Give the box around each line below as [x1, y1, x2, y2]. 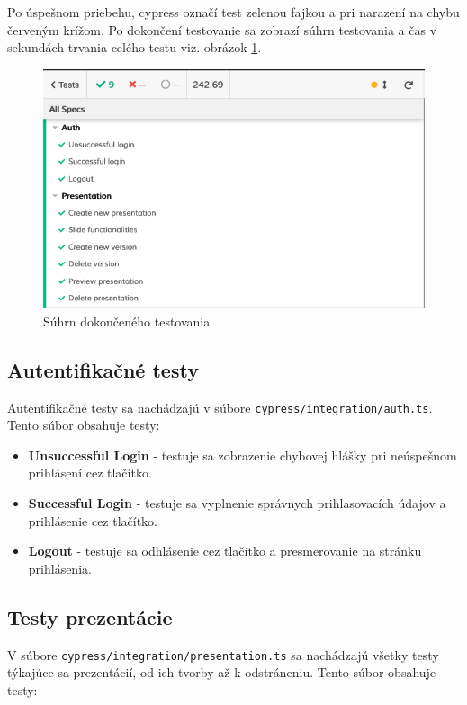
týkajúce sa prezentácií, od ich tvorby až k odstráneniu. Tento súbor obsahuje [7, 663, 436, 682]
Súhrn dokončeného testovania [43, 311, 211, 330]
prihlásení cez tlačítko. [28, 463, 152, 482]
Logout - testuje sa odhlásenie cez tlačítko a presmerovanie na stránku [28, 541, 422, 560]
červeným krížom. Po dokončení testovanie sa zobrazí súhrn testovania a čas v [7, 20, 437, 39]
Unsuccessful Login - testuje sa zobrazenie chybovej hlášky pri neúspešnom [28, 445, 457, 464]
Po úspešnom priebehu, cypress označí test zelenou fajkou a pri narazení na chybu [7, 3, 460, 21]
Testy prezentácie [7, 602, 173, 630]
